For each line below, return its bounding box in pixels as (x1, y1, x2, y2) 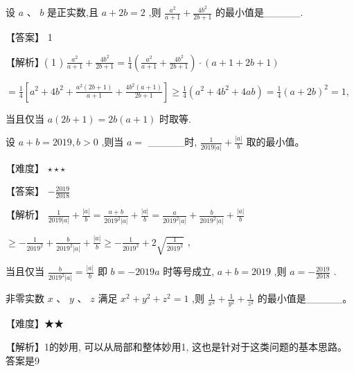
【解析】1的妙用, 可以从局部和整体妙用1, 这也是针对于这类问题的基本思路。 (6, 339, 348, 353)
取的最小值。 (246, 134, 305, 149)
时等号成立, (163, 264, 215, 278)
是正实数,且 (47, 5, 98, 19)
